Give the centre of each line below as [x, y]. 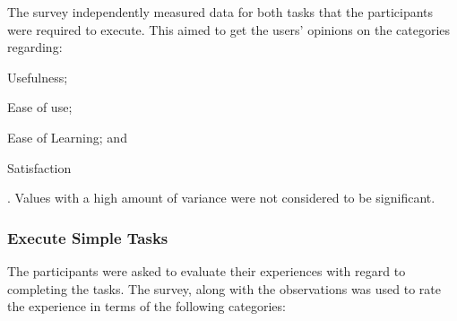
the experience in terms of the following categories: [147, 306]
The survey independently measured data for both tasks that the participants [220, 12]
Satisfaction [39, 167]
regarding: [35, 47]
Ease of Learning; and [67, 137]
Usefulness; [38, 77]
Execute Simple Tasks [88, 237]
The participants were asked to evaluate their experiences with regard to [207, 270]
